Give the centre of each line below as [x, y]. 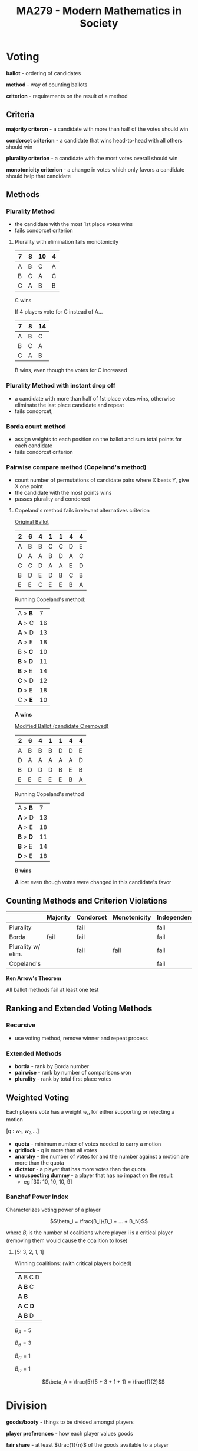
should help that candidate [39, 176]
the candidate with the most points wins [63, 493]
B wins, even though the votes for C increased [71, 370]
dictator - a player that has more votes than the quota [80, 1169]
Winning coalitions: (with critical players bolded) [73, 1263]
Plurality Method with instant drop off [61, 386]
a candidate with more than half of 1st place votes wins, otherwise [95, 398]
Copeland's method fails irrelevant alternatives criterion [82, 511]
